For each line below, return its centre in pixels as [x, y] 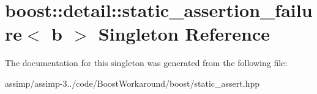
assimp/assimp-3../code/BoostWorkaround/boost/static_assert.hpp [132, 83]
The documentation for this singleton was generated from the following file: [146, 63]
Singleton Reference [184, 34]
